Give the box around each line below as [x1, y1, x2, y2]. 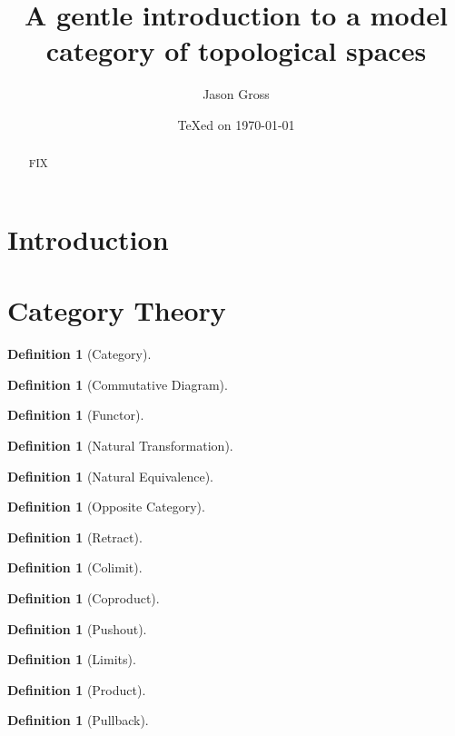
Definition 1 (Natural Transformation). [7, 436, 233, 455]
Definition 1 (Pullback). [7, 711, 149, 730]
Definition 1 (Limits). [7, 650, 136, 669]
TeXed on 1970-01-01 [177, 114, 295, 134]
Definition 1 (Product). [7, 680, 146, 699]
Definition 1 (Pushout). [7, 619, 147, 638]
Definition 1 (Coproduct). [7, 589, 160, 608]
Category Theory [7, 292, 226, 329]
